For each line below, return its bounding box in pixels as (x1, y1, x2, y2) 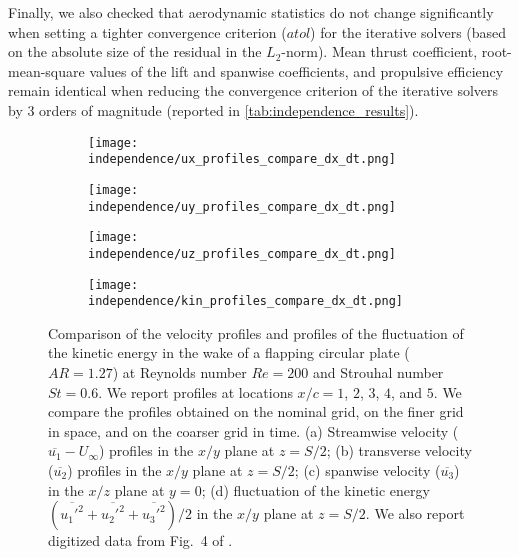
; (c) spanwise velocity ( (294, 459, 441, 480)
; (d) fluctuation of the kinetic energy (201, 479, 430, 500)
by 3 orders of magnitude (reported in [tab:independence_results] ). (8, 99, 419, 120)
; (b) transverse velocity (326, 440, 472, 461)
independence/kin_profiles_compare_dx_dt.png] (88, 294, 403, 309)
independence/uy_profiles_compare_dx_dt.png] (88, 199, 396, 214)
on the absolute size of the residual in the (8, 41, 262, 62)
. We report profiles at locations (98, 381, 293, 402)
